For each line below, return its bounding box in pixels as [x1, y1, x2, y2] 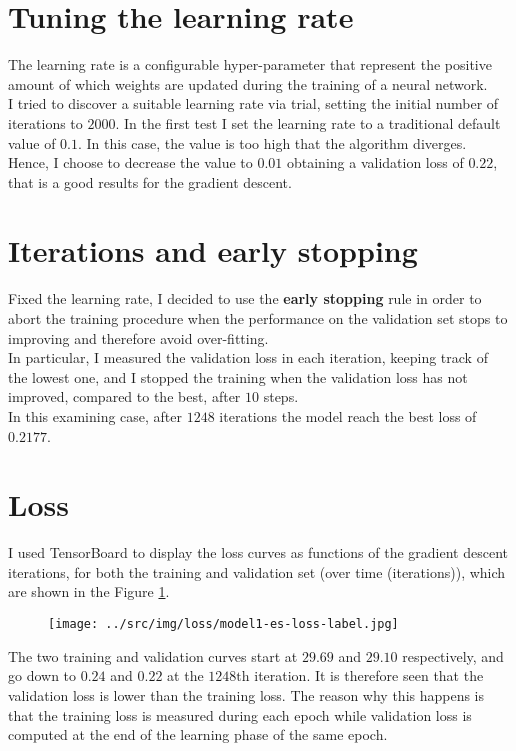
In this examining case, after [8, 405, 183, 426]
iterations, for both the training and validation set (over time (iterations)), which [8, 561, 506, 582]
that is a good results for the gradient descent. [8, 171, 292, 192]
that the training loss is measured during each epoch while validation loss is [8, 704, 472, 725]
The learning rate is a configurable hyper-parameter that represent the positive [8, 54, 492, 75]
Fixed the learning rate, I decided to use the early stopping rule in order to [8, 288, 482, 309]
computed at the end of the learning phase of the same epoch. [8, 724, 388, 745]
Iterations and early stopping [8, 230, 418, 271]
